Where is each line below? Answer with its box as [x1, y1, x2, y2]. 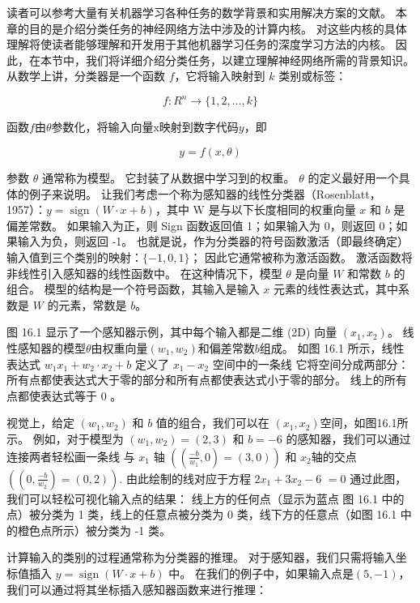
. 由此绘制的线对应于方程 [119, 469, 251, 486]
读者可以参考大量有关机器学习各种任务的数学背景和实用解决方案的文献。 [6, 4, 392, 20]
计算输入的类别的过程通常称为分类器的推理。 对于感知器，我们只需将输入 [6, 549, 396, 566]
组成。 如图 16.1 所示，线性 [259, 340, 405, 356]
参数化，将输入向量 [51, 118, 154, 135]
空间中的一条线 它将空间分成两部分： [212, 355, 409, 372]
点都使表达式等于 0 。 [6, 387, 122, 404]
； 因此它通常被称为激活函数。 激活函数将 [189, 249, 413, 266]
